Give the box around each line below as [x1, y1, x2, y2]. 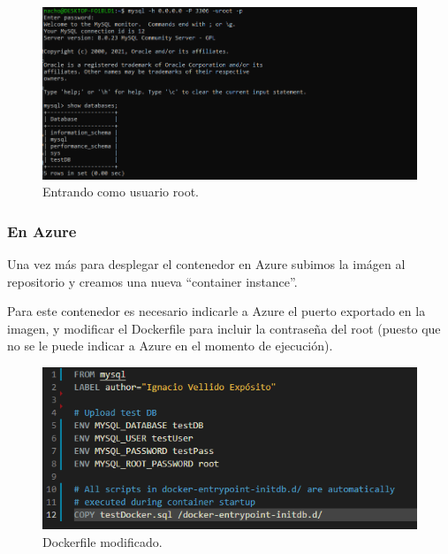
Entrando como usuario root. [42, 182, 199, 201]
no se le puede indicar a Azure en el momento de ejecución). [7, 336, 333, 355]
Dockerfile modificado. [42, 533, 163, 550]
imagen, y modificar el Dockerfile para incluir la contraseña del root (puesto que [7, 319, 441, 337]
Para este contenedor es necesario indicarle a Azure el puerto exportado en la [7, 302, 426, 320]
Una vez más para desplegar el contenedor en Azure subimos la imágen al [7, 254, 406, 273]
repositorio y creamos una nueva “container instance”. [7, 272, 298, 290]
